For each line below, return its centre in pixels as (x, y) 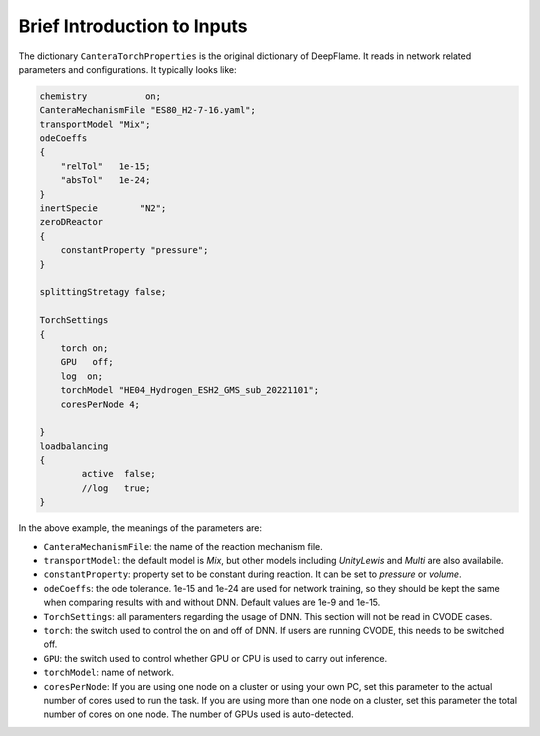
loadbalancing (74, 446)
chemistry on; (100, 96)
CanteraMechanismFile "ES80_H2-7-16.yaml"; (148, 110)
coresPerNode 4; (100, 404)
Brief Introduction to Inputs (133, 26)
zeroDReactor (71, 222)
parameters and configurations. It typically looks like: (127, 69)
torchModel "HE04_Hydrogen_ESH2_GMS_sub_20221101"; (190, 390)
